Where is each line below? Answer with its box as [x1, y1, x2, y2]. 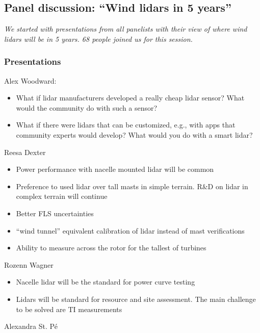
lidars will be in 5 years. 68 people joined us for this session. [4, 33, 193, 44]
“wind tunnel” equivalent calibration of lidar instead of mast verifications [16, 225, 245, 236]
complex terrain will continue [16, 191, 108, 201]
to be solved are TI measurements [16, 303, 122, 314]
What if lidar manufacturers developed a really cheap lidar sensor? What [16, 92, 245, 103]
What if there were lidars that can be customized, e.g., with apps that [16, 119, 236, 130]
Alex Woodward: [4, 75, 57, 86]
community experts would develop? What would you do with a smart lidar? [16, 129, 253, 140]
